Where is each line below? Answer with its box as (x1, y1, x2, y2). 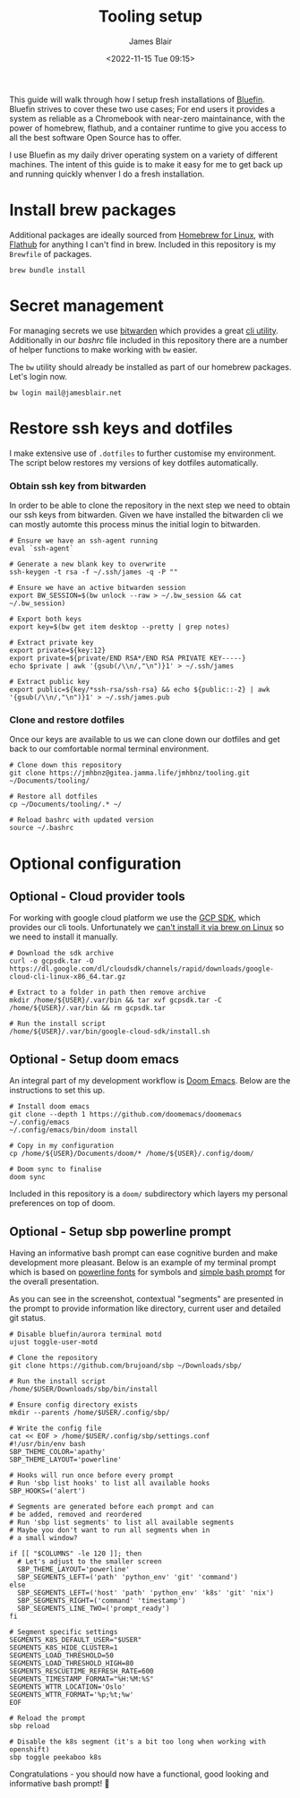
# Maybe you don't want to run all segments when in (9, 1525, 210, 1535)
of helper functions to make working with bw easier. (9, 344, 198, 355)
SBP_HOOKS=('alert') (9, 1486, 87, 1495)
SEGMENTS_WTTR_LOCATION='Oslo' (9, 1682, 126, 1691)
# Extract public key (9, 678, 90, 687)
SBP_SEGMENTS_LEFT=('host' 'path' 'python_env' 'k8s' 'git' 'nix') (17, 1588, 275, 1597)
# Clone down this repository (9, 761, 123, 770)
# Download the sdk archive (9, 949, 115, 958)
